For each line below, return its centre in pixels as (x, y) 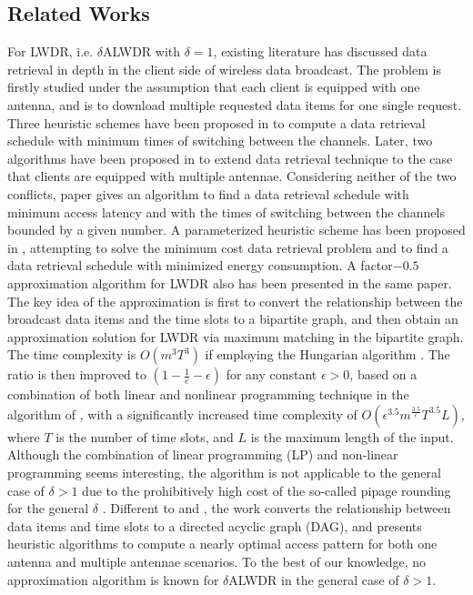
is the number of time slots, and (145, 436)
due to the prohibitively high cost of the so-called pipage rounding (267, 490)
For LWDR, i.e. (50, 51)
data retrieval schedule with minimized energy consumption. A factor (200, 265)
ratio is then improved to (77, 374)
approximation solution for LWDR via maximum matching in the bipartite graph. (236, 336)
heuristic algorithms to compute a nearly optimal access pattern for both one (222, 544)
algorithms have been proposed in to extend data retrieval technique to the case (230, 158)
